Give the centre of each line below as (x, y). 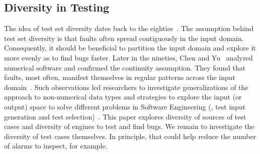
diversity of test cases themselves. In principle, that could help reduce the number (130, 136)
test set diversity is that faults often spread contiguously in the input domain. (124, 38)
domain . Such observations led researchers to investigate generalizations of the (126, 87)
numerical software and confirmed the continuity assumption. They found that (125, 67)
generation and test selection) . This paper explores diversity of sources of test (125, 116)
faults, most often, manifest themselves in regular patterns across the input (120, 77)
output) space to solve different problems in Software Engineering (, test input (125, 106)
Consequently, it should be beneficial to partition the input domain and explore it (130, 48)
